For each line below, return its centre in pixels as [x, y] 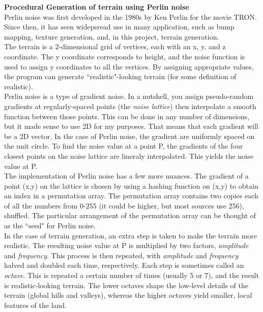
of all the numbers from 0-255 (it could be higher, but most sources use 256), [124, 205]
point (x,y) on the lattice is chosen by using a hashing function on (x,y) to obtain [131, 185]
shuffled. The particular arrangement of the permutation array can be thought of [130, 215]
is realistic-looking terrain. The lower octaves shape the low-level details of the [126, 285]
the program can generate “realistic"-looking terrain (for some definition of [120, 76]
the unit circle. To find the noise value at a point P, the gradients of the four [124, 146]
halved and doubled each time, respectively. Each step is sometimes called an [124, 265]
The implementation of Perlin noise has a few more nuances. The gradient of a [126, 176]
